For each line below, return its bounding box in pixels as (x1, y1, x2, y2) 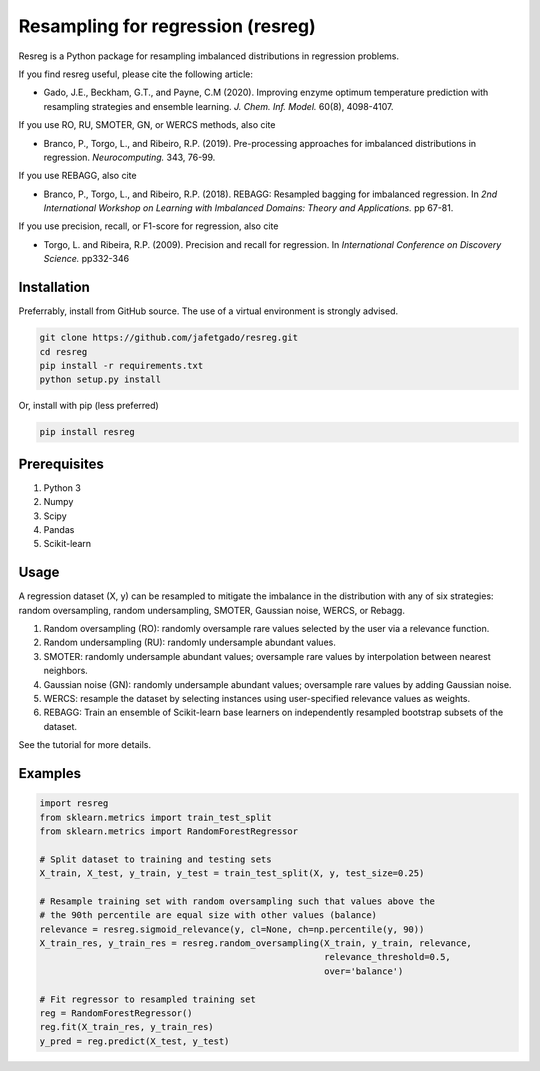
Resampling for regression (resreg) (18, 15, 317, 37)
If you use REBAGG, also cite (18, 170, 137, 182)
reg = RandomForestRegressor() (39, 1008, 194, 1019)
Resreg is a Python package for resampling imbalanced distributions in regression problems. (18, 50, 400, 62)
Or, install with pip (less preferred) (18, 400, 159, 412)
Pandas (43, 523, 75, 535)
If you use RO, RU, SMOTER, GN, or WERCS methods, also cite (18, 119, 276, 131)
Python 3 (43, 481, 82, 494)
